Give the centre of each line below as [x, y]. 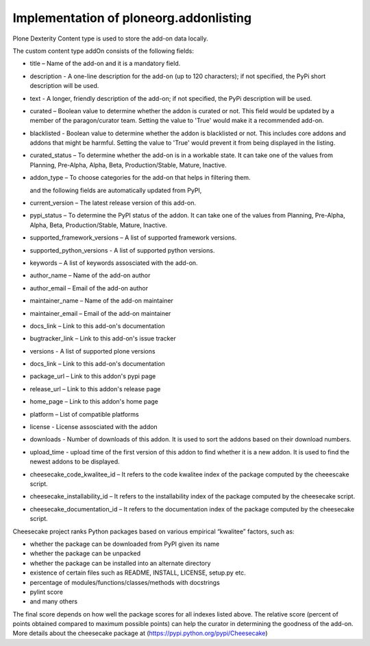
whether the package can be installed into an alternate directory [120, 563]
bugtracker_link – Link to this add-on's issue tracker [103, 338]
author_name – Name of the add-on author [90, 275]
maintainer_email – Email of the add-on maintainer [100, 313]
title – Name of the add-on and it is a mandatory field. [105, 64]
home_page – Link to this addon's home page [94, 402]
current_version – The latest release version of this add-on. [113, 203]
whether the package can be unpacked [85, 553]
